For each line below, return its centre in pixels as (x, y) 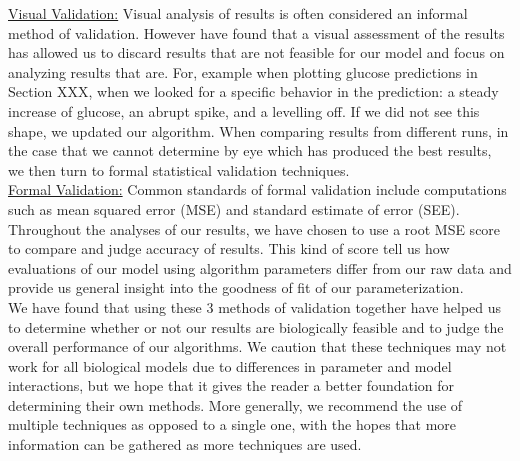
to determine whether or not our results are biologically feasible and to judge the (256, 326)
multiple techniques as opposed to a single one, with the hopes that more (232, 424)
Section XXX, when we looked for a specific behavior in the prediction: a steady (253, 91)
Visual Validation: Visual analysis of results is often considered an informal (238, 13)
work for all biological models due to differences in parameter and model (230, 365)
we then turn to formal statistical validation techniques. (179, 169)
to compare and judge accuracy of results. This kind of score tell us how (229, 248)
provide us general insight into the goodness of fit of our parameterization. (236, 287)
